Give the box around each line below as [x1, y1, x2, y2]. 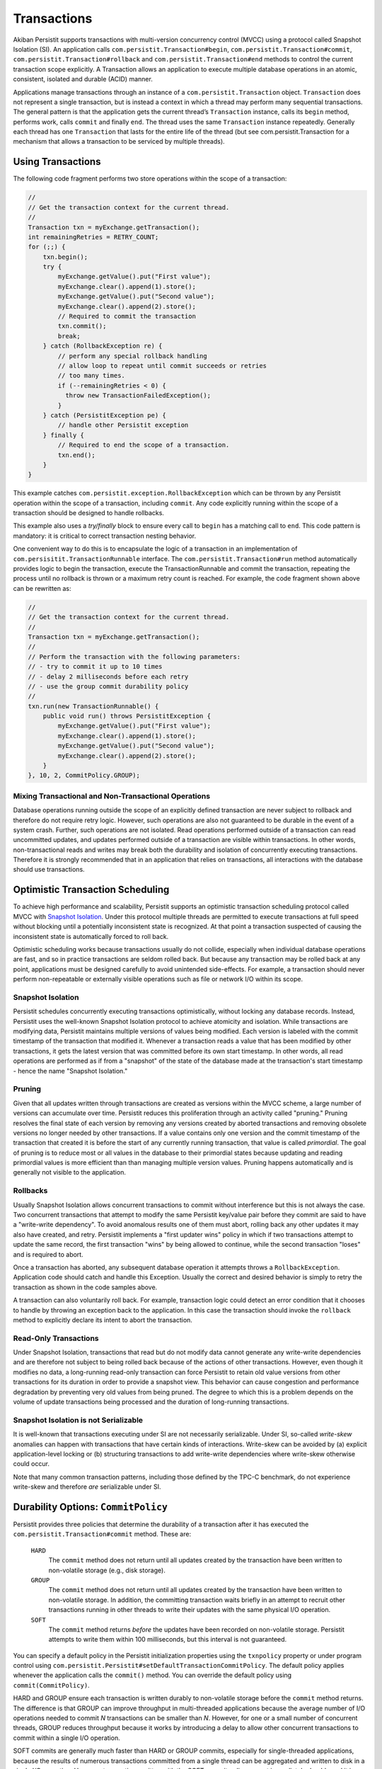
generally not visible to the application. [13, 1168, 127, 1177]
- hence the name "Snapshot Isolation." [13, 1066, 128, 1075]
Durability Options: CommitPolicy [13, 1501, 168, 1513]
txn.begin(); [42, 253, 88, 261]
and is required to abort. [13, 1250, 84, 1259]
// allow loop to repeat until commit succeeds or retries [57, 362, 267, 369]
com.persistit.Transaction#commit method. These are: [13, 1530, 191, 1538]
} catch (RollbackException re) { [42, 342, 163, 350]
